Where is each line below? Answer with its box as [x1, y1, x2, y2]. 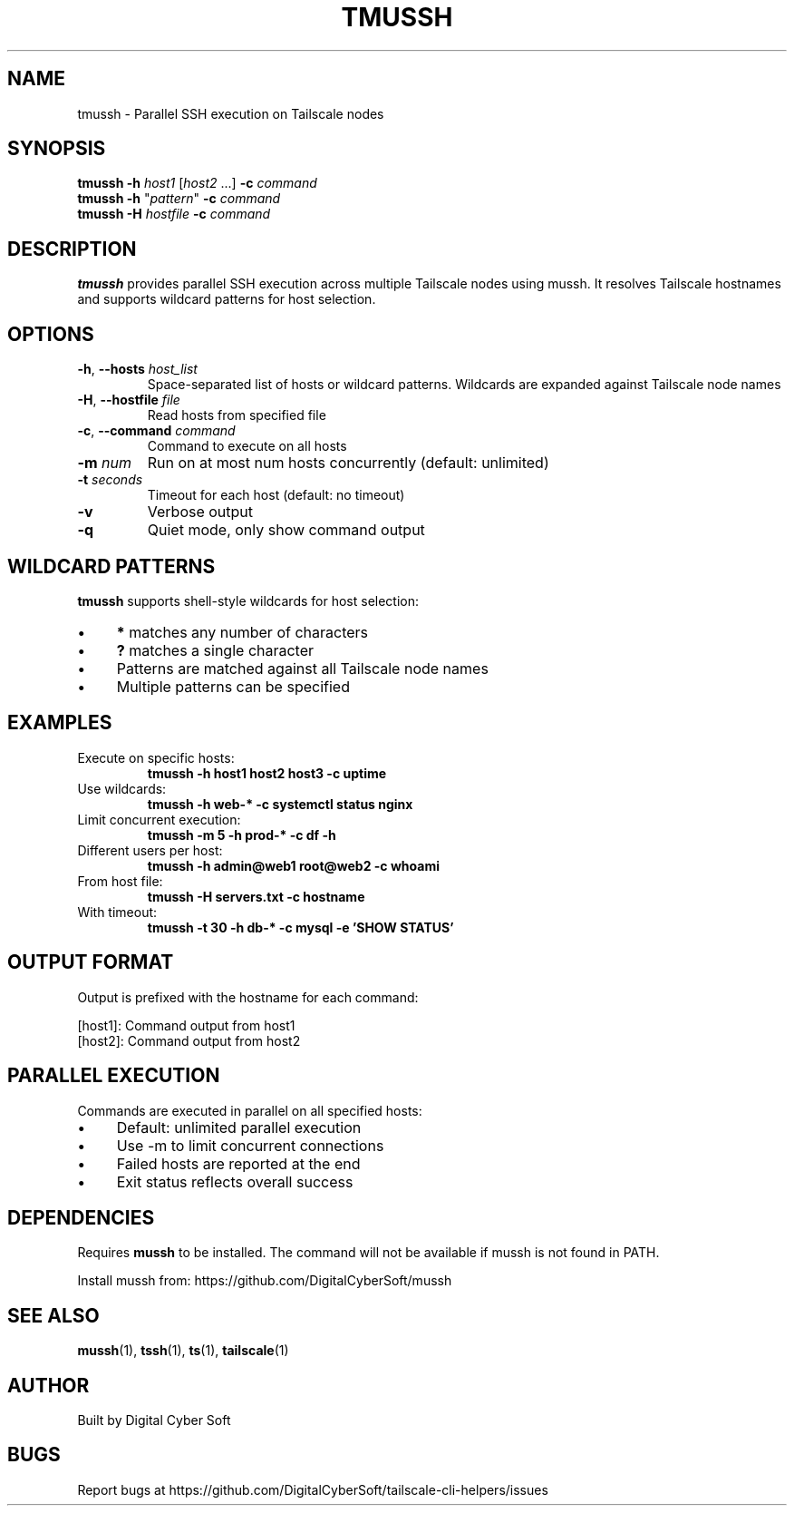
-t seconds [77, 472, 143, 488]
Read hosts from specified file [147, 407, 326, 424]
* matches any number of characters [116, 622, 369, 641]
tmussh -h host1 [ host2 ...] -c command [77, 175, 317, 191]
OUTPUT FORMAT [7, 951, 174, 974]
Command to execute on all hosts [147, 438, 347, 454]
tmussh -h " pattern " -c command [77, 190, 281, 207]
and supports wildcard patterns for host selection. [77, 291, 376, 307]
